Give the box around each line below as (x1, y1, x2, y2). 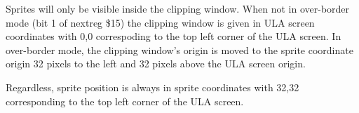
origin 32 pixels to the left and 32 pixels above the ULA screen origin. (6, 56, 306, 71)
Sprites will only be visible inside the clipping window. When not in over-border (6, 1, 350, 15)
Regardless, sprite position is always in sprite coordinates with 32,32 (6, 79, 299, 94)
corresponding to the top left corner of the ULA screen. (6, 93, 244, 108)
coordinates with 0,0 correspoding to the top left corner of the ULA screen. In (6, 29, 341, 44)
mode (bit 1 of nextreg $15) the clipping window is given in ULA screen (6, 15, 315, 29)
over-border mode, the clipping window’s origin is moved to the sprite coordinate (6, 42, 353, 57)
